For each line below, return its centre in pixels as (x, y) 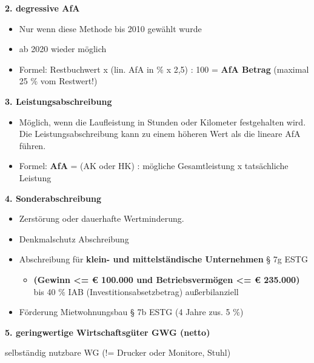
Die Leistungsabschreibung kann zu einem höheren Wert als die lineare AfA (160, 134)
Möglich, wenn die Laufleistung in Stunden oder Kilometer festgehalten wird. (162, 122)
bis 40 (45, 291)
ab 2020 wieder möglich (63, 49)
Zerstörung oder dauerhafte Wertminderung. (102, 218)
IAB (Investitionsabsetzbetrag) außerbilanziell (153, 291)
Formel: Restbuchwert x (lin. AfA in (86, 69)
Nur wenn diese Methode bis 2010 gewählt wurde (110, 28)
